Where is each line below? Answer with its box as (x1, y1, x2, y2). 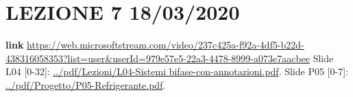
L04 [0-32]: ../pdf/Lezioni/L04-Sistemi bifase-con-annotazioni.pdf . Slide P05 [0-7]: (5, 64, 348, 79)
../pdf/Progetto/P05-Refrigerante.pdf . (5, 77, 166, 92)
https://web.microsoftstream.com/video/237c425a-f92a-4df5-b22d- (27, 38, 304, 52)
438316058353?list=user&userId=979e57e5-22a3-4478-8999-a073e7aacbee (5, 51, 310, 65)
